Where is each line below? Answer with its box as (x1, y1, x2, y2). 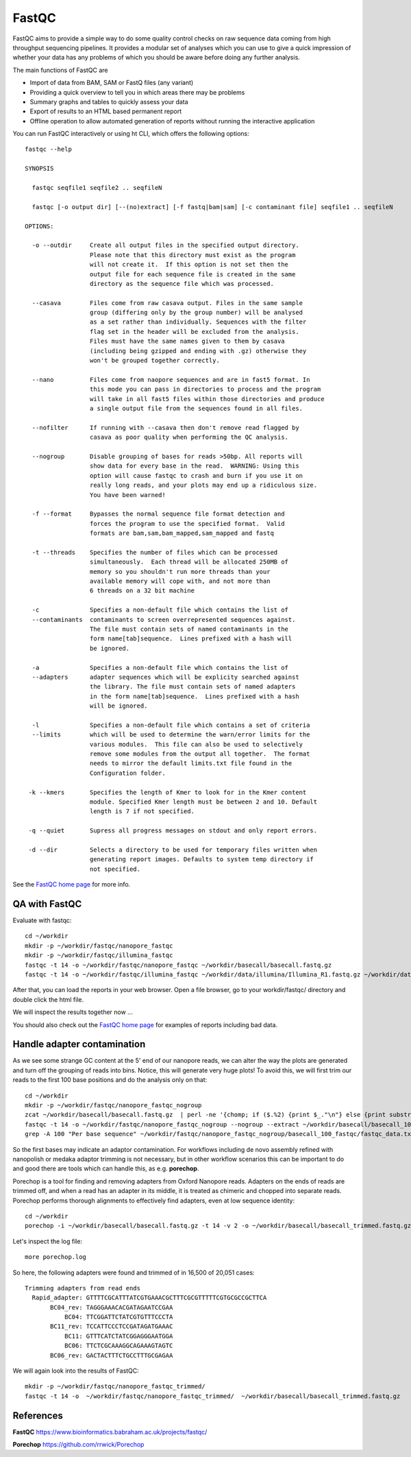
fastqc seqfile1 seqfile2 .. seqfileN (32, 184, 162, 192)
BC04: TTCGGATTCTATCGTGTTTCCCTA (64, 1313, 173, 1321)
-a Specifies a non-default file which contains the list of (32, 664, 289, 671)
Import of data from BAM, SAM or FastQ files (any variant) (29, 79, 194, 87)
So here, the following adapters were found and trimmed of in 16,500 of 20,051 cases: (12, 1268, 255, 1277)
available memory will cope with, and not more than (89, 577, 271, 586)
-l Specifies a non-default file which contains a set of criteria (32, 721, 310, 729)
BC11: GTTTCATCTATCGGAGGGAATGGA (64, 1332, 173, 1340)
